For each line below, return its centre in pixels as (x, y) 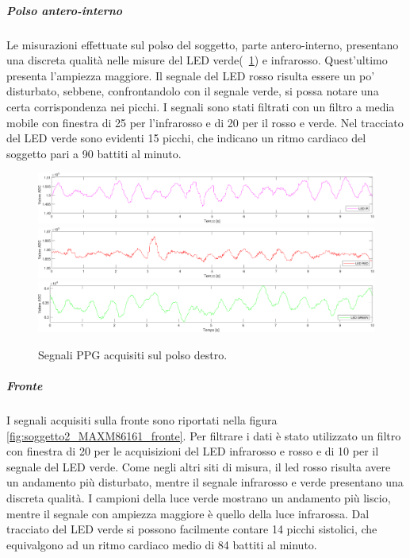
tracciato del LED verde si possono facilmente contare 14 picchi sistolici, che (192, 529)
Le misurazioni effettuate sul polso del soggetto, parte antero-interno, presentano (203, 44)
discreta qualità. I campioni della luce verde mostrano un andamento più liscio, (199, 498)
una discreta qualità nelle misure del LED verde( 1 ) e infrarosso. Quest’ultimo (197, 60)
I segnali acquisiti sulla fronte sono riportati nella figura (142, 420)
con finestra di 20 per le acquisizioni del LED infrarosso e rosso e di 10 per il (193, 451)
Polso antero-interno (65, 10)
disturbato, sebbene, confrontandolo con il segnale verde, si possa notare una (193, 91)
